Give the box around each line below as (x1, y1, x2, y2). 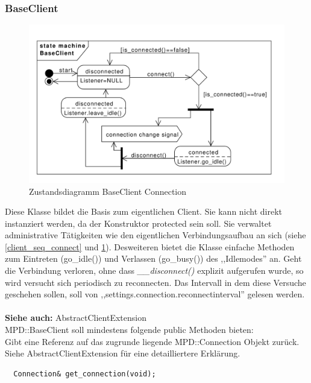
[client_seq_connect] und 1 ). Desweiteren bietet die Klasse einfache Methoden (5, 240, 295, 253)
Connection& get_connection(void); (13, 369, 156, 378)
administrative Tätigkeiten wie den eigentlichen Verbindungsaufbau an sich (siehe (5, 229, 306, 241)
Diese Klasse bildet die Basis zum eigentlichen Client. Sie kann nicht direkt (5, 205, 283, 218)
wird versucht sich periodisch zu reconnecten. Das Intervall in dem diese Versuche (5, 276, 306, 288)
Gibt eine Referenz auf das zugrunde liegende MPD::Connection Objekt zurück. (5, 335, 300, 347)
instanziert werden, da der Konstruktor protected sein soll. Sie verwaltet (5, 217, 272, 229)
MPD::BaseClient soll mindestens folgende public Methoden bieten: (5, 323, 254, 336)
